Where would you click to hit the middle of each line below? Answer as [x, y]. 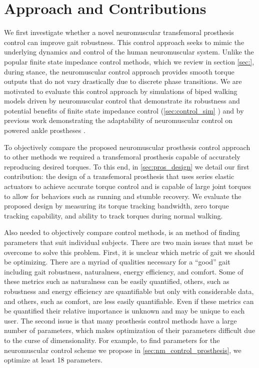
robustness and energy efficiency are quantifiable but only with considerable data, [129, 291]
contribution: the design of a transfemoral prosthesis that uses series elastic [119, 176]
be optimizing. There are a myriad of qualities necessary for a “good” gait [117, 262]
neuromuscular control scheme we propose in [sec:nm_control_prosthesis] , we [123, 350]
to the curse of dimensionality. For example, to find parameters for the [112, 340]
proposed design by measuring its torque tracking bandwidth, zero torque [116, 206]
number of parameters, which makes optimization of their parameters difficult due [130, 330]
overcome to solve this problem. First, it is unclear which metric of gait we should [129, 252]
